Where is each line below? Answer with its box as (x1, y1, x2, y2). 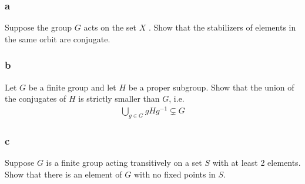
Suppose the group (5, 21, 72, 34)
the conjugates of (5, 92, 66, 105)
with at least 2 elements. (212, 156, 301, 168)
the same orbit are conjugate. (5, 32, 110, 45)
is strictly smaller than (78, 92, 160, 105)
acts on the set (83, 21, 136, 34)
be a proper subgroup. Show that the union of (128, 81, 294, 93)
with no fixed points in (133, 168, 216, 180)
